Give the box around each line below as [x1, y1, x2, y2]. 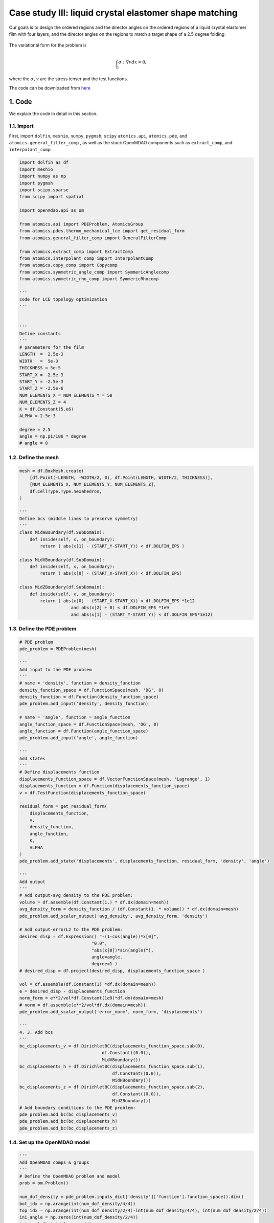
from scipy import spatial [19, 194, 84, 200]
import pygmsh [19, 180, 53, 186]
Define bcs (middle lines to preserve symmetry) [19, 516, 138, 521]
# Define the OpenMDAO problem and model [19, 1173, 120, 1179]
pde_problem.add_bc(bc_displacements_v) [19, 1111, 117, 1117]
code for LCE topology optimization [19, 296, 108, 302]
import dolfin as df [19, 159, 68, 165]
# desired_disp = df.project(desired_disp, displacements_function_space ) [19, 968, 205, 974]
